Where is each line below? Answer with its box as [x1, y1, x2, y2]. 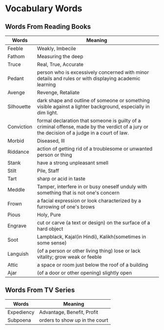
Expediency [7, 308, 35, 315]
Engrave [7, 222, 27, 229]
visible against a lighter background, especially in [37, 103, 150, 110]
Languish [7, 250, 29, 257]
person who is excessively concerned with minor [37, 69, 149, 76]
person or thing [37, 152, 72, 158]
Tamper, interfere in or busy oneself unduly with [37, 183, 147, 190]
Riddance [7, 149, 29, 155]
